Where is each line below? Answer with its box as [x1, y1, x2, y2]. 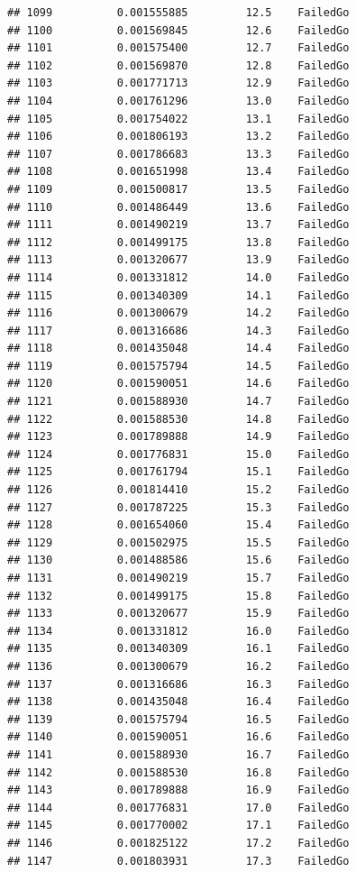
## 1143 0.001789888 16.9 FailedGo [7, 784, 350, 797]
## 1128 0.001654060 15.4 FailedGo [7, 519, 350, 532]
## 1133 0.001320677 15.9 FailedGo [7, 607, 350, 620]
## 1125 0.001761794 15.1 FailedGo [7, 465, 350, 479]
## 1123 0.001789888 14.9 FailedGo [7, 430, 350, 444]
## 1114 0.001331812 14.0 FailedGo [7, 271, 350, 284]
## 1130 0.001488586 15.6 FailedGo [7, 554, 350, 567]
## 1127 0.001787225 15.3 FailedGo [7, 500, 350, 514]
